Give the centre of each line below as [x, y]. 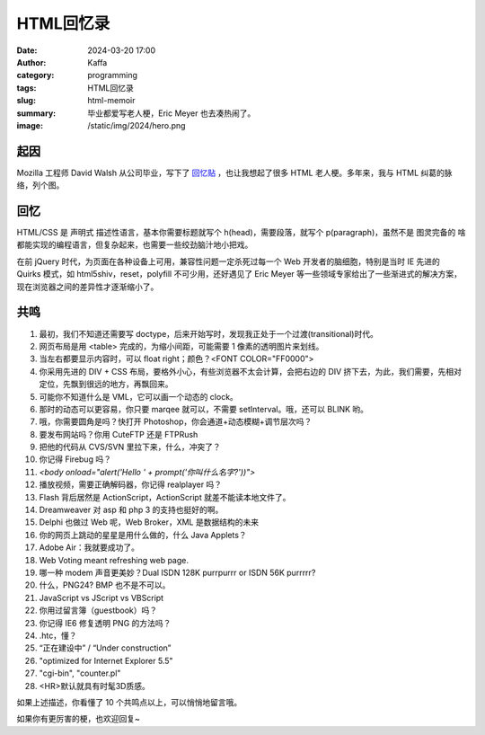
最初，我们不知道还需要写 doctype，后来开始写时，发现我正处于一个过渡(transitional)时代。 [209, 333]
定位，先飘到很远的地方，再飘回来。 [106, 384]
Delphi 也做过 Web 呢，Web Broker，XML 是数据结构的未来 [149, 522]
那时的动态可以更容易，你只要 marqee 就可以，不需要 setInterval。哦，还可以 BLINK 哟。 [203, 409]
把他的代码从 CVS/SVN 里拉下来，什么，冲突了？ [130, 447]
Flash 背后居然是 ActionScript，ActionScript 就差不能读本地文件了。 [165, 497]
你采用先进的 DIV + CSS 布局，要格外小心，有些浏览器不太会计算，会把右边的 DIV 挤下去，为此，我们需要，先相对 [251, 371]
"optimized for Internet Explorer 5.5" [106, 660]
